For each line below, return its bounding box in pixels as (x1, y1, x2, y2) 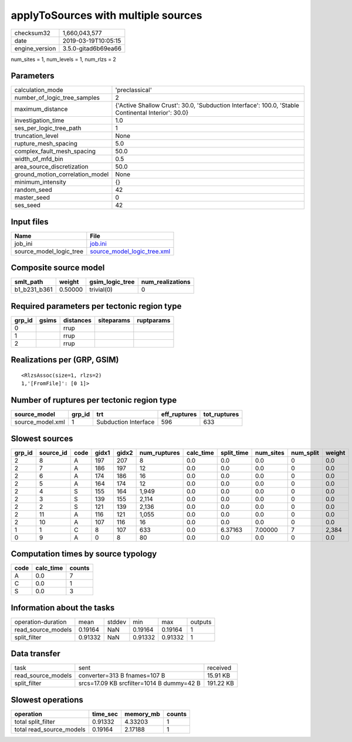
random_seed (14, 185, 52, 194)
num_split (291, 448, 319, 457)
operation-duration (14, 618, 67, 626)
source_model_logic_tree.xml (90, 247, 170, 255)
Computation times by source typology (11, 549, 157, 559)
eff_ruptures (161, 410, 197, 419)
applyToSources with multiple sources (11, 9, 202, 22)
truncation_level (14, 132, 59, 140)
